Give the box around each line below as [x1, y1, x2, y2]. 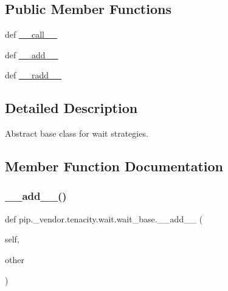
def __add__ [5, 48, 58, 61]
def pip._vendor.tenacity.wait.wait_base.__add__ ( [5, 212, 203, 225]
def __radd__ [5, 69, 62, 81]
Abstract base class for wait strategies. [5, 127, 148, 140]
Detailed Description [5, 98, 138, 117]
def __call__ [5, 28, 57, 41]
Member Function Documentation [5, 157, 224, 176]
